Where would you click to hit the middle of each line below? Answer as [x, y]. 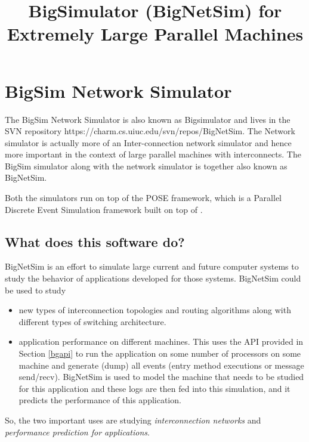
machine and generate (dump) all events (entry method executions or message [161, 365]
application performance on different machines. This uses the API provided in [161, 341]
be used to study [35, 290]
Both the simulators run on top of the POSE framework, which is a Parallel [143, 198]
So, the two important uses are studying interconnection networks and [133, 420]
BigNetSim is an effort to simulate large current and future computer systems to [152, 266]
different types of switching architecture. [92, 321]
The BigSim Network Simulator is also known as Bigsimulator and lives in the [148, 119]
